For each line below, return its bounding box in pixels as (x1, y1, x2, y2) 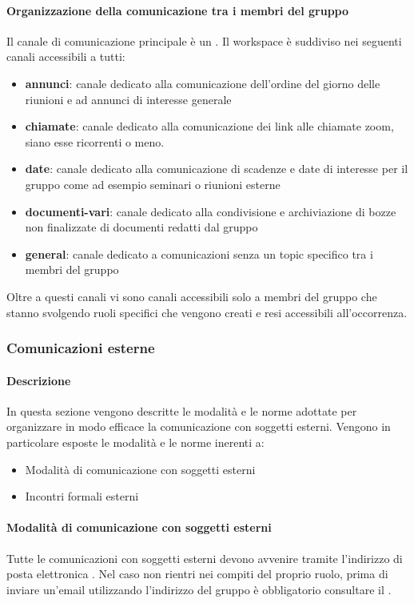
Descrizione (6, 372, 71, 388)
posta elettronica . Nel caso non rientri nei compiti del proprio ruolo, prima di (6, 565, 388, 582)
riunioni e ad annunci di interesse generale (25, 90, 232, 107)
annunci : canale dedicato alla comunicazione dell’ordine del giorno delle (25, 74, 380, 91)
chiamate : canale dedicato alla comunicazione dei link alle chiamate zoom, (25, 118, 394, 135)
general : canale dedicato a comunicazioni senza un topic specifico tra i (25, 245, 373, 262)
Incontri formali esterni (25, 488, 139, 505)
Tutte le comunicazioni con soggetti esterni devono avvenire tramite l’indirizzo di (6, 549, 403, 566)
